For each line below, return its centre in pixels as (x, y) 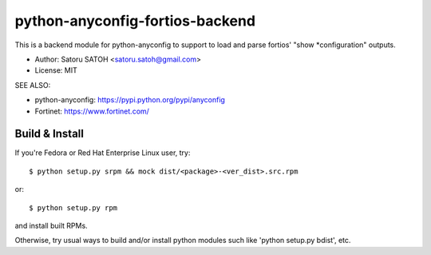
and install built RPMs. (51, 225)
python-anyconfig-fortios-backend (135, 21)
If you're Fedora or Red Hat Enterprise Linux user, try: (103, 153)
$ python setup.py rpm (73, 207)
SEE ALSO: (33, 85)
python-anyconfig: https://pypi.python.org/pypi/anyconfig (130, 100)
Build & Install (49, 134)
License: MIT (56, 70)
